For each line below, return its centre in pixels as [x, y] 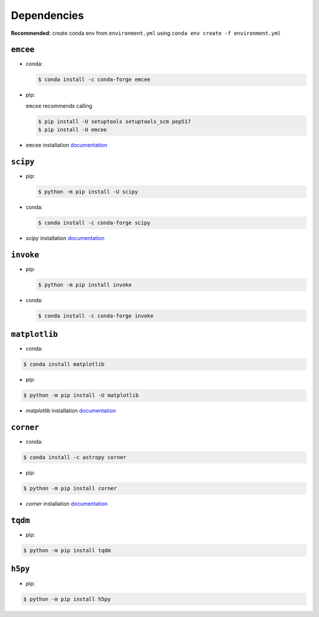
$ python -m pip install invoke [85, 285]
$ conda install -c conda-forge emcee [94, 79]
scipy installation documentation [65, 238]
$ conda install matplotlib [64, 364]
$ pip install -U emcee [73, 130]
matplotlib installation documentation [71, 411]
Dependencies [47, 15]
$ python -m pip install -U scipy [88, 192]
